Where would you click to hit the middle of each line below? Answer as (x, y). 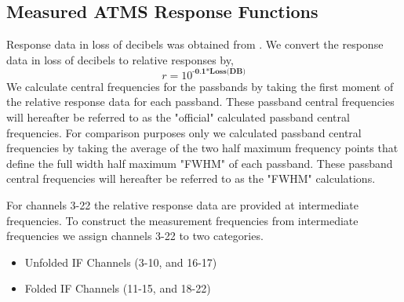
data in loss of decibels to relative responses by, (120, 59)
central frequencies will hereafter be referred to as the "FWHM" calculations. (191, 178)
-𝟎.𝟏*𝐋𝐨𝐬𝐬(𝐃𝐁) (219, 72)
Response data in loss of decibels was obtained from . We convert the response (195, 44)
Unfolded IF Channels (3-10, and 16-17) (121, 262)
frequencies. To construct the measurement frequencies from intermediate (182, 220)
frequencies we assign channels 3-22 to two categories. (135, 236)
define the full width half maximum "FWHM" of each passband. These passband (200, 163)
